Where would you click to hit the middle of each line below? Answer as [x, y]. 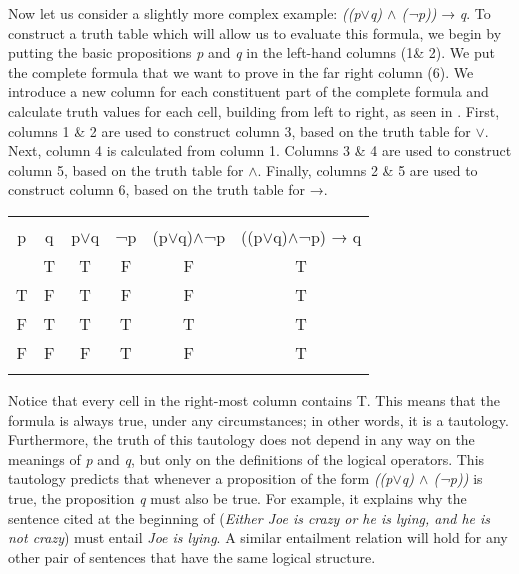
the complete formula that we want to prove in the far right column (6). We [241, 71]
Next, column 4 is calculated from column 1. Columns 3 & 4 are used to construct [260, 150]
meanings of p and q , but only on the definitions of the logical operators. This [246, 458]
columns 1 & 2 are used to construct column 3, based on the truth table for [239, 130]
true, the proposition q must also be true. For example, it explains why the [237, 497]
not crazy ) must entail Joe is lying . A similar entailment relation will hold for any [258, 537]
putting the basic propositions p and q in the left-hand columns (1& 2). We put [251, 52]
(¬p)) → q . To [446, 13]
